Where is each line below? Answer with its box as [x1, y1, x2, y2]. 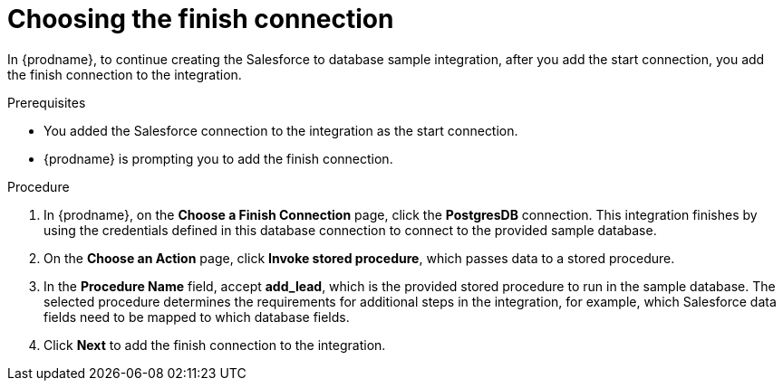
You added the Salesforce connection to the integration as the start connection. [43, 122, 518, 138]
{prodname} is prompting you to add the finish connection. [43, 150, 393, 166]
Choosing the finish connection [7, 4, 394, 34]
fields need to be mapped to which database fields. [43, 308, 350, 325]
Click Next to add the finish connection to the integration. [43, 336, 386, 353]
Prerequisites [7, 94, 86, 110]
